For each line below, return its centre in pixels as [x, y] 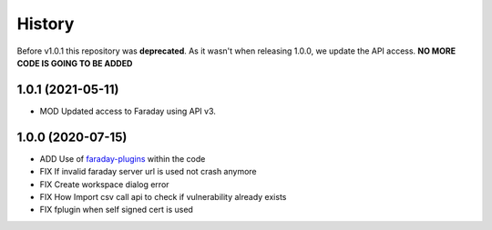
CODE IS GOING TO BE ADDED [75, 63]
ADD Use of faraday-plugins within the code [123, 158]
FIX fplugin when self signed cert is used [116, 210]
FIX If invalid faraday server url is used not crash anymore [148, 172]
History [46, 24]
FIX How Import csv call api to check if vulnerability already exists [163, 196]
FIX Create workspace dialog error [104, 184]
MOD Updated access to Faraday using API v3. [128, 111]
